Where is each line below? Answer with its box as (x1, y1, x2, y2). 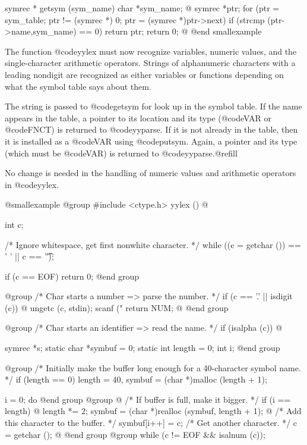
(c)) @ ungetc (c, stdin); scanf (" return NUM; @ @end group (5, 301, 229, 314)
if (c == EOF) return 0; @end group (5, 269, 140, 282)
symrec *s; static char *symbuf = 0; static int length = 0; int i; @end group (5, 341, 280, 354)
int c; (5, 218, 24, 230)
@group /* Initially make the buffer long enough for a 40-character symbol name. (5, 361, 301, 374)
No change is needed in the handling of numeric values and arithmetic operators (5, 167, 296, 179)
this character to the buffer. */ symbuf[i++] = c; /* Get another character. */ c (5, 416, 297, 429)
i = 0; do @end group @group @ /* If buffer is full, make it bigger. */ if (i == (5, 393, 291, 405)
